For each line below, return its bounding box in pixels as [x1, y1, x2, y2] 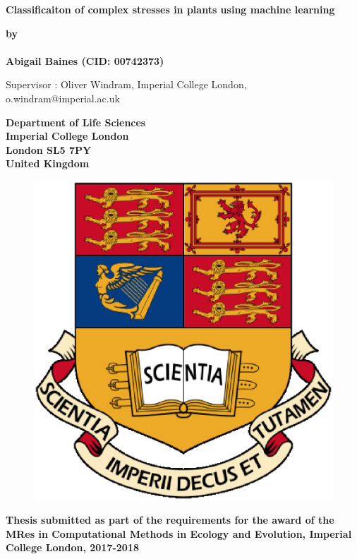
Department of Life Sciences [6, 114, 146, 129]
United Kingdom [6, 156, 90, 171]
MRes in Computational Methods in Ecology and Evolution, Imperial [6, 526, 352, 541]
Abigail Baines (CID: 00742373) [6, 53, 164, 68]
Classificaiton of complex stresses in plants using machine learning [6, 2, 335, 16]
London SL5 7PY [6, 142, 92, 157]
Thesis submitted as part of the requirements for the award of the [6, 512, 334, 527]
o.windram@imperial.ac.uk [6, 90, 120, 105]
